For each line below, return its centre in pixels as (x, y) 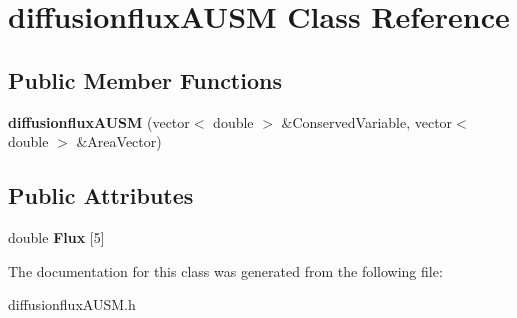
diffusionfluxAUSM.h (72, 304)
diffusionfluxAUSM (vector (99, 121)
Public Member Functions (145, 79)
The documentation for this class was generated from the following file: (225, 270)
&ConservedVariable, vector (367, 121)
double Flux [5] (56, 236)
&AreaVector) (119, 141)
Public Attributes (101, 195)
